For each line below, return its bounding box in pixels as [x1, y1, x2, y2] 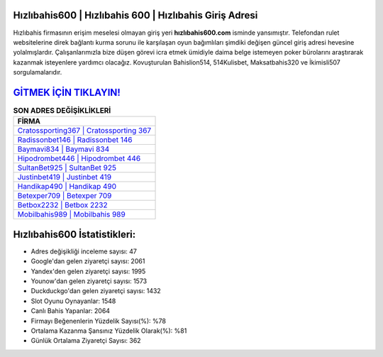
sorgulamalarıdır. [13, 68, 62, 77]
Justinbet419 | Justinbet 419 [17, 172, 112, 182]
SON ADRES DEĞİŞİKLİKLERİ [13, 106, 111, 116]
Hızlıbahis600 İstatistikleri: [13, 228, 136, 241]
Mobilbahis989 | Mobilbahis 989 [17, 209, 126, 219]
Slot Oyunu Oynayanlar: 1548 [30, 297, 116, 305]
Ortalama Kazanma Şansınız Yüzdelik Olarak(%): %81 [30, 326, 187, 335]
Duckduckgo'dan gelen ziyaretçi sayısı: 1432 [30, 287, 161, 295]
